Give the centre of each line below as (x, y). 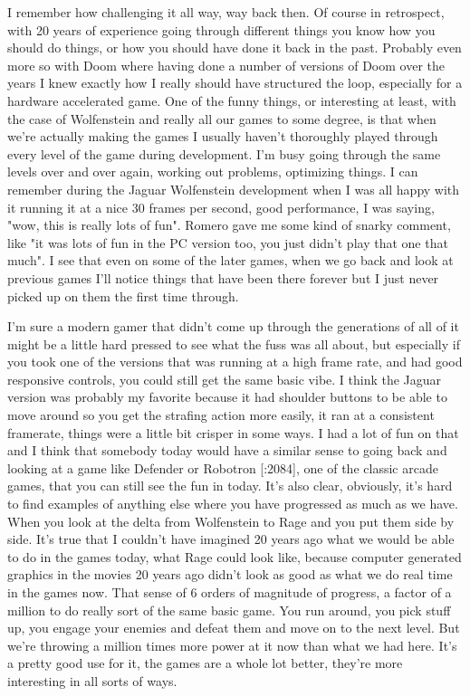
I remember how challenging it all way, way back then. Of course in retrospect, (226, 12)
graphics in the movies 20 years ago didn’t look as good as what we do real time (230, 574)
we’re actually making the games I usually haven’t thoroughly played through (223, 136)
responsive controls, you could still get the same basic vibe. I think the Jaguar (225, 379)
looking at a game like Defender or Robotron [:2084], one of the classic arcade (223, 467)
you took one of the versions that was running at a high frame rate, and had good (235, 362)
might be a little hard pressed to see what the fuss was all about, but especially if (234, 343)
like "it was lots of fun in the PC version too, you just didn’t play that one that (228, 242)
